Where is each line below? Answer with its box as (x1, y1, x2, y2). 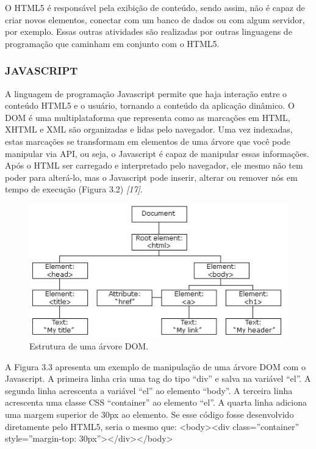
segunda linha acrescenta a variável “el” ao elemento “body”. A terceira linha (5, 384, 293, 396)
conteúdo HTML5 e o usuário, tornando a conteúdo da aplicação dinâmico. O (5, 99, 295, 112)
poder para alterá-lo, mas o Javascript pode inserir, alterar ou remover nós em (5, 170, 298, 183)
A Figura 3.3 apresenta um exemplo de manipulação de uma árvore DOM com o (5, 360, 306, 373)
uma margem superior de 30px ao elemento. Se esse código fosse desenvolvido (5, 407, 294, 420)
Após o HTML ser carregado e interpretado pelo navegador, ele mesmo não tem (5, 159, 303, 172)
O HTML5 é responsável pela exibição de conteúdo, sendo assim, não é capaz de (5, 1, 305, 13)
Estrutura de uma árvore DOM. (29, 340, 149, 352)
